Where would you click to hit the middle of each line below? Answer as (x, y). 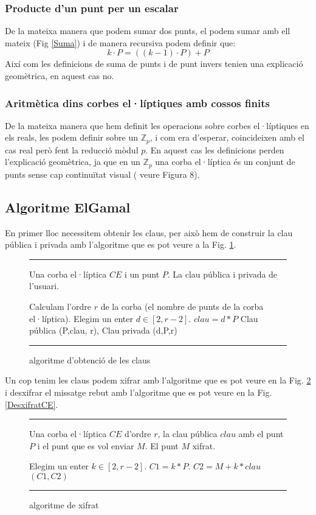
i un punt (142, 274)
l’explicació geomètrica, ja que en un (73, 162)
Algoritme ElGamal (68, 207)
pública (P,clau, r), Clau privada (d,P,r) (103, 330)
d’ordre (138, 434)
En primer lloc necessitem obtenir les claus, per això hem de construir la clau (149, 232)
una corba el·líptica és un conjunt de (225, 162)
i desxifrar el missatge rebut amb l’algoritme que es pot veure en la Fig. (139, 392)
